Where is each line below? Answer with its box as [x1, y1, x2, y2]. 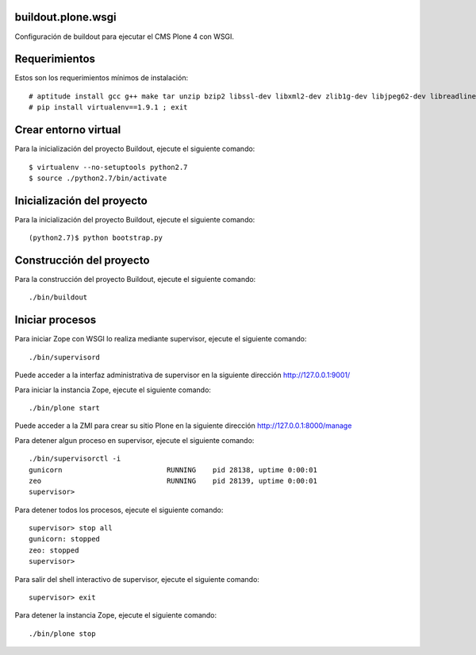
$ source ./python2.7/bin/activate [29, 173, 167, 183]
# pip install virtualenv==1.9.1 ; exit [29, 103, 188, 112]
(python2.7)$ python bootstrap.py [29, 233, 163, 242]
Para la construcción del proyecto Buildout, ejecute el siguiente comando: [14, 275, 256, 284]
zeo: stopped [29, 545, 79, 555]
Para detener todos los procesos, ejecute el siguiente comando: [14, 505, 224, 514]
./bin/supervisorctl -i [29, 454, 121, 464]
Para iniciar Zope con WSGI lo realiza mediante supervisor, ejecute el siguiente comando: [14, 334, 307, 344]
